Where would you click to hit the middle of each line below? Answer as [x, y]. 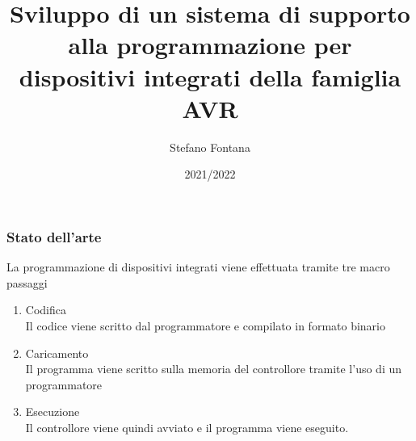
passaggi [27, 282]
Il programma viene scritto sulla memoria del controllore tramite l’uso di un [214, 369]
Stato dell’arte [54, 236]
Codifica [46, 310]
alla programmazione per [210, 45]
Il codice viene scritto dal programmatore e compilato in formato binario [205, 325]
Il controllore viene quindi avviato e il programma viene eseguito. [187, 427]
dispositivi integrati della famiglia [210, 76]
